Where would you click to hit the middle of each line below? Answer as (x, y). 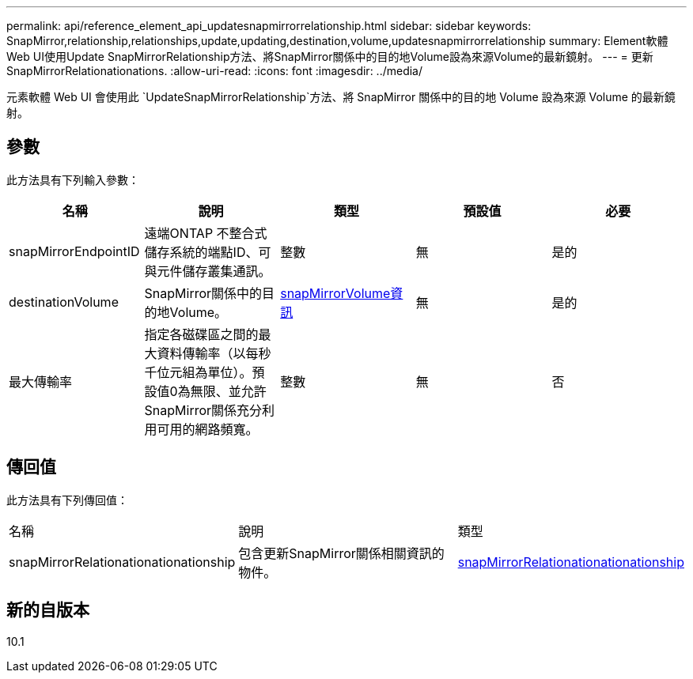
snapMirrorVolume (335, 293)
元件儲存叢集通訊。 (214, 271)
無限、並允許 (228, 391)
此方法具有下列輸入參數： (73, 179)
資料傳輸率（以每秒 (214, 353)
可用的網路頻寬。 (208, 429)
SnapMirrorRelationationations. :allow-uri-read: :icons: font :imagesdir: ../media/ (215, 71)
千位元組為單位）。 (198, 372)
